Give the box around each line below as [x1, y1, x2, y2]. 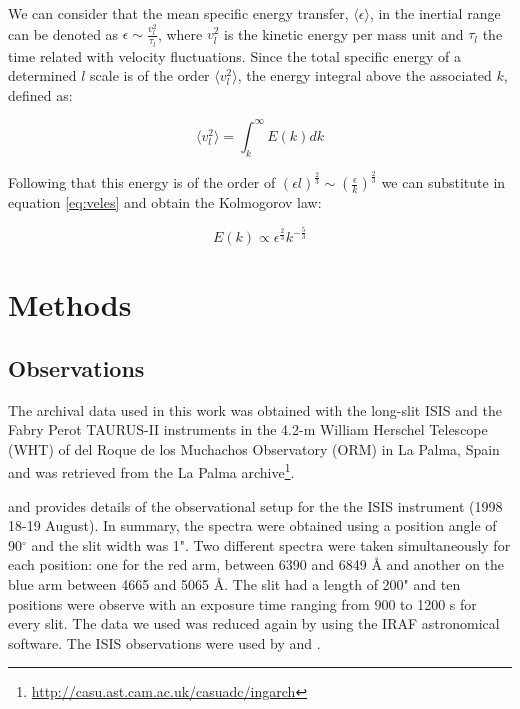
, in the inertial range [369, 3, 501, 23]
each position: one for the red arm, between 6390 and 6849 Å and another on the [8, 554, 505, 575]
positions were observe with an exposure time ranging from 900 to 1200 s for [8, 593, 477, 614]
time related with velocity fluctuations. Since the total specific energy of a [8, 45, 461, 66]
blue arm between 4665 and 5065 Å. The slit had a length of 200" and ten [8, 574, 461, 595]
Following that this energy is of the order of [8, 172, 276, 193]
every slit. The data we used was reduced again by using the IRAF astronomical [8, 613, 500, 634]
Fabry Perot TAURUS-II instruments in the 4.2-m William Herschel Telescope [8, 419, 488, 440]
